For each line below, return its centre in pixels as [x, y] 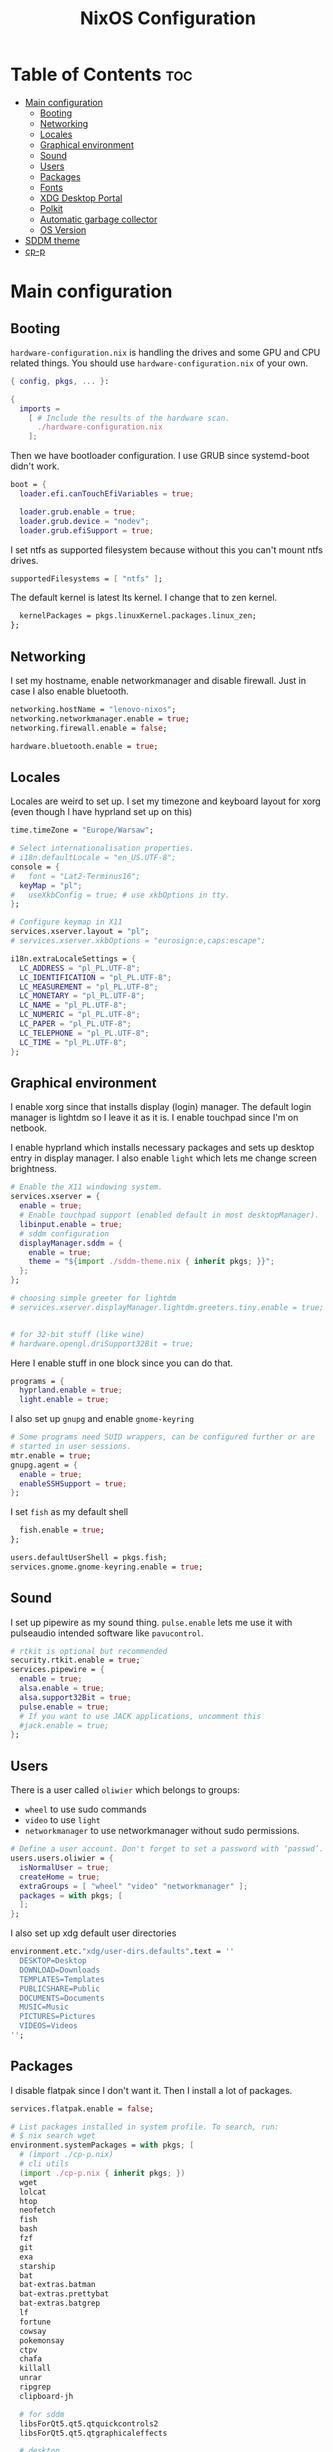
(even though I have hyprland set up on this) [101, 812]
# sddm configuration [64, 1233]
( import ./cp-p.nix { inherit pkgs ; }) [102, 2173]
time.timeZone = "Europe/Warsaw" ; [82, 830]
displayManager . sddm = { [71, 1243]
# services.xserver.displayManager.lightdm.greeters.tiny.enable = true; [167, 1307]
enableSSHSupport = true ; [73, 1483]
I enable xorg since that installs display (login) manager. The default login [161, 1107]
